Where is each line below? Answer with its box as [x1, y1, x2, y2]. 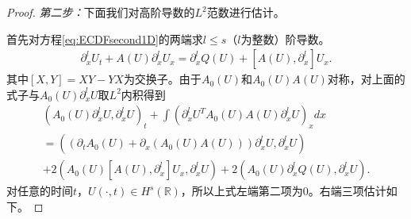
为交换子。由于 [123, 71, 202, 87]
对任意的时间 [6, 182, 73, 199]
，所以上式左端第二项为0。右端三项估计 [180, 182, 386, 199]
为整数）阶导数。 [240, 30, 330, 47]
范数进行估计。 [206, 4, 285, 20]
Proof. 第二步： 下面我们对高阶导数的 [6, 4, 195, 20]
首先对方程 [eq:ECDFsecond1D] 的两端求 [6, 30, 203, 47]
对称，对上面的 [327, 71, 405, 87]
